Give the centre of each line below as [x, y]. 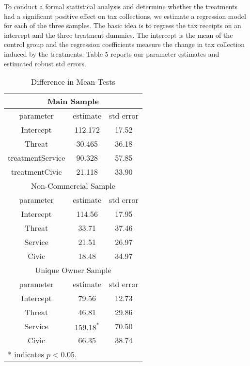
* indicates [26, 354]
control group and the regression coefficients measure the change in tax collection [125, 44]
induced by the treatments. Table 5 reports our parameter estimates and [112, 53]
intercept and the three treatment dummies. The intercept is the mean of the [118, 35]
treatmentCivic [36, 172]
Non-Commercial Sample [73, 186]
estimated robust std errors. [45, 63]
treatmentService [37, 158]
